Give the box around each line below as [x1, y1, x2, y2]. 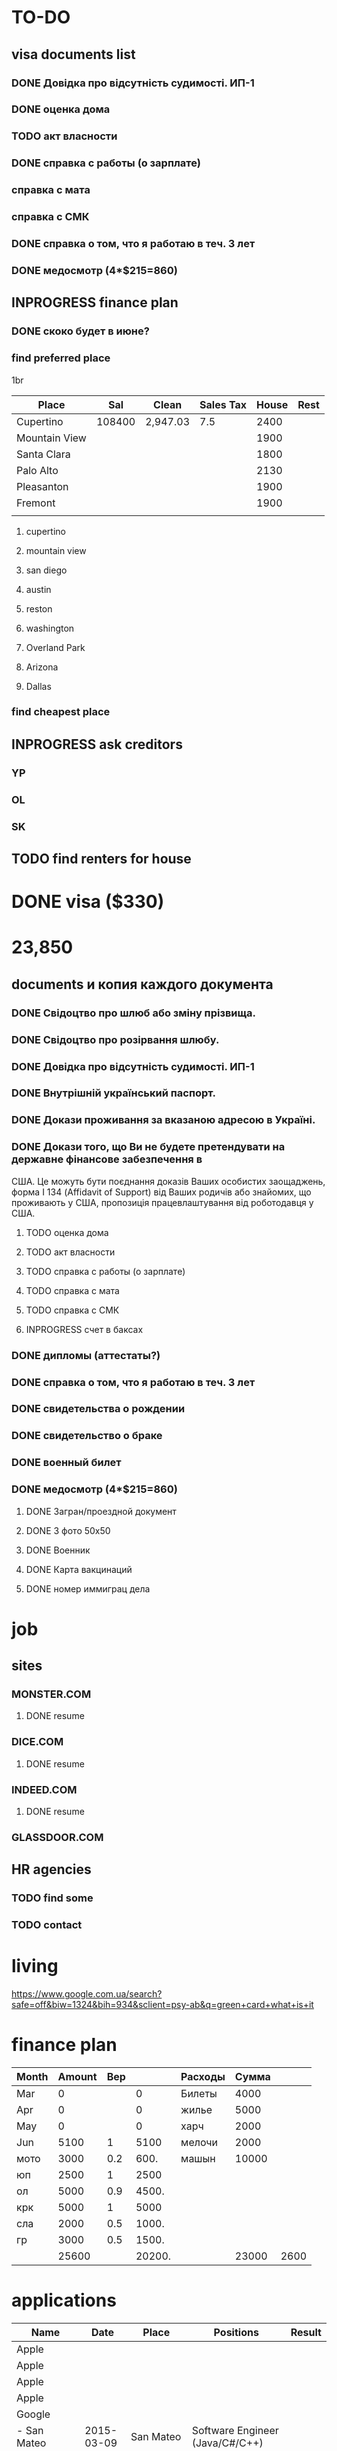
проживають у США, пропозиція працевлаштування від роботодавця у [11, 1196, 314, 1208]
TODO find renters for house [11, 851, 192, 868]
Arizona [25, 661, 59, 673]
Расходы [180, 2070, 226, 2084]
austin [25, 583, 52, 595]
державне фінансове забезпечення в [11, 1152, 203, 1166]
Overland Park [25, 641, 86, 653]
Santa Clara [16, 447, 71, 461]
